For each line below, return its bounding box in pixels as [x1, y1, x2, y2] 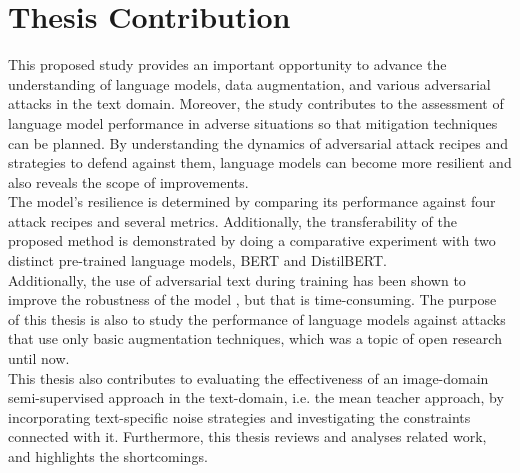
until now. [8, 348, 70, 369]
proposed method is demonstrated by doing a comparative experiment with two [8, 230, 496, 251]
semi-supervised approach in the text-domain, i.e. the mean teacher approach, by [8, 387, 504, 408]
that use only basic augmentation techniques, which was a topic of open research [8, 328, 502, 349]
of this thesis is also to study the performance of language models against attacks [8, 308, 506, 329]
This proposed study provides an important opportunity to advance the [8, 54, 447, 75]
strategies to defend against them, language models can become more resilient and [8, 152, 512, 173]
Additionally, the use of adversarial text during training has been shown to [8, 269, 466, 290]
